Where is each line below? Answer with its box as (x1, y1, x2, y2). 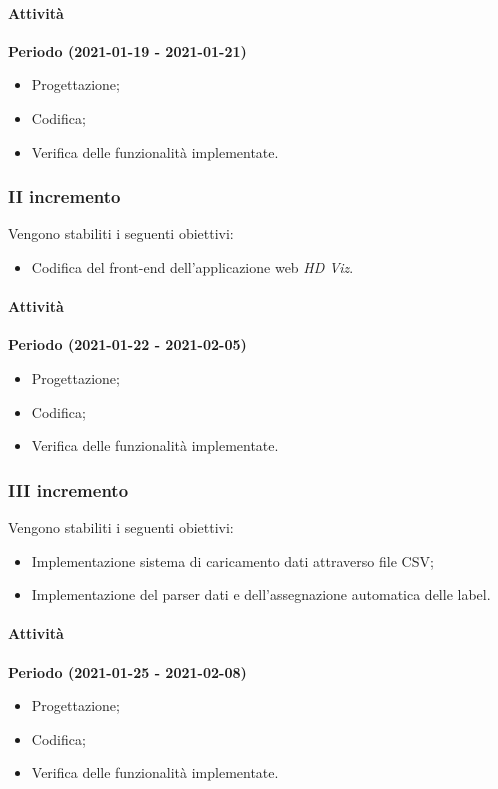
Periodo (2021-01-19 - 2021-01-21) (8, 40, 247, 61)
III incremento (8, 477, 129, 502)
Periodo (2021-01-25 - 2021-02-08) (8, 661, 247, 682)
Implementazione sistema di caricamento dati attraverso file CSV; (31, 550, 434, 571)
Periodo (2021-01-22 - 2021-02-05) (8, 334, 247, 355)
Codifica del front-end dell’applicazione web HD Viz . (31, 256, 354, 277)
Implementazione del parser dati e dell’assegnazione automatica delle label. (31, 584, 491, 605)
